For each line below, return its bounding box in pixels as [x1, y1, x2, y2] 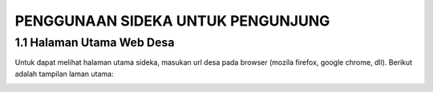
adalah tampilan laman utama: [14, 69, 114, 78]
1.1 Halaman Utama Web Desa [14, 35, 175, 50]
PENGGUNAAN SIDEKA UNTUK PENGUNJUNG [14, 12, 330, 30]
